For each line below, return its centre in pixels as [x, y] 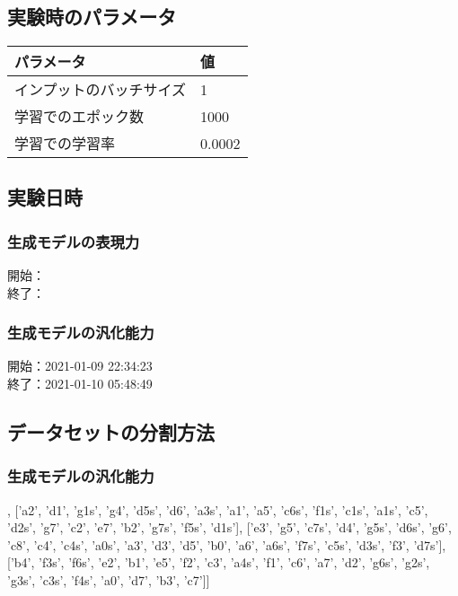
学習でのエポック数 [79, 116]
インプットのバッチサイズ [101, 89]
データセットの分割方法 [111, 431]
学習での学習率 [65, 143]
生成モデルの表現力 [74, 241]
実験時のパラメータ [92, 17]
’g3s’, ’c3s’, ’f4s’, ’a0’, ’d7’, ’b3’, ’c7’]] [109, 579]
